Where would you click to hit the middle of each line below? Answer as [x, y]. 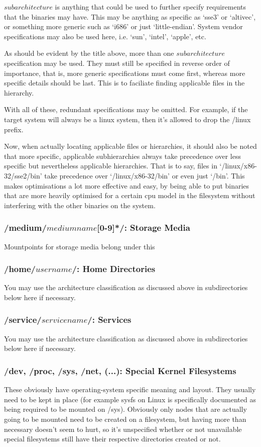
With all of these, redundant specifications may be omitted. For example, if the [126, 109]
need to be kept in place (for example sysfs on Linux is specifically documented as [130, 399]
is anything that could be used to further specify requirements [151, 7]
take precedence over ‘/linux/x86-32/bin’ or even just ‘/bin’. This [145, 175]
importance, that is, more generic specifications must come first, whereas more [125, 73]
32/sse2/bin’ [23, 175]
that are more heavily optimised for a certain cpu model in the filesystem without [130, 195]
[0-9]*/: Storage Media [144, 228]
